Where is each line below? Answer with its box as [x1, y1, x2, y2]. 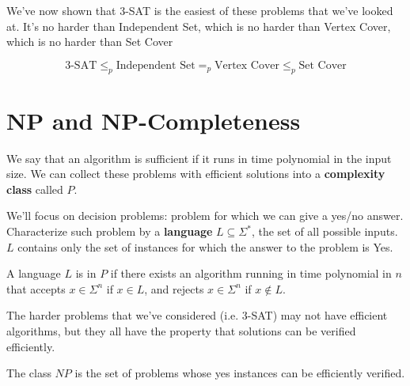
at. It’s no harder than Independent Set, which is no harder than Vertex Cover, [6, 17, 391, 34]
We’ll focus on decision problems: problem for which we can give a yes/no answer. [6, 207, 404, 224]
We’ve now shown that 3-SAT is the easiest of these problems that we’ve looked [6, 2, 393, 18]
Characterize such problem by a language [6, 223, 213, 240]
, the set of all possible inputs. [251, 223, 398, 240]
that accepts [6, 280, 66, 297]
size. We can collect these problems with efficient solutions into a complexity [6, 165, 385, 182]
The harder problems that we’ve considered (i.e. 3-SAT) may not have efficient [6, 307, 388, 324]
